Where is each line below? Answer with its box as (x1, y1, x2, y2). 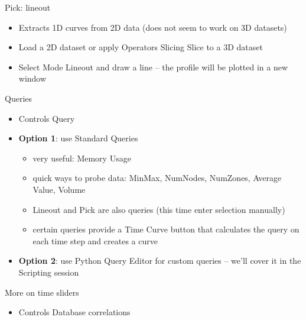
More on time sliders (5, 286, 79, 298)
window (18, 72, 47, 85)
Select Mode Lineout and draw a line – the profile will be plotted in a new (18, 60, 288, 73)
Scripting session (18, 266, 79, 278)
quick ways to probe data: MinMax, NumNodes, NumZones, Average (32, 172, 282, 184)
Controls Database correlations (18, 306, 131, 318)
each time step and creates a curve (32, 234, 158, 247)
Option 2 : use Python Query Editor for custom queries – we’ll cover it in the (18, 254, 301, 267)
